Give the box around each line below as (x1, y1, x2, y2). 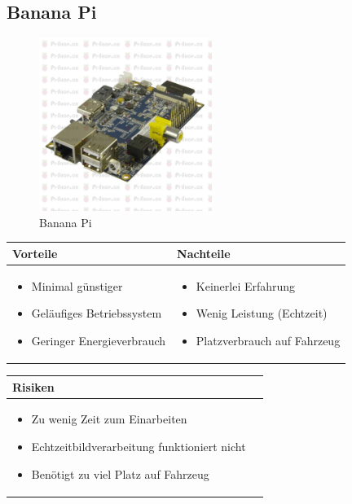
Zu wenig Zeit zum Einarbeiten (31, 410, 187, 427)
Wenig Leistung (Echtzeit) (196, 305, 328, 322)
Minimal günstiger (31, 277, 123, 294)
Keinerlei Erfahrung (196, 277, 296, 294)
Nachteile (177, 244, 231, 261)
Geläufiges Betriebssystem (31, 305, 162, 322)
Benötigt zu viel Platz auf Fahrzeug (31, 465, 209, 482)
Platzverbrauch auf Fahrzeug (196, 331, 341, 348)
